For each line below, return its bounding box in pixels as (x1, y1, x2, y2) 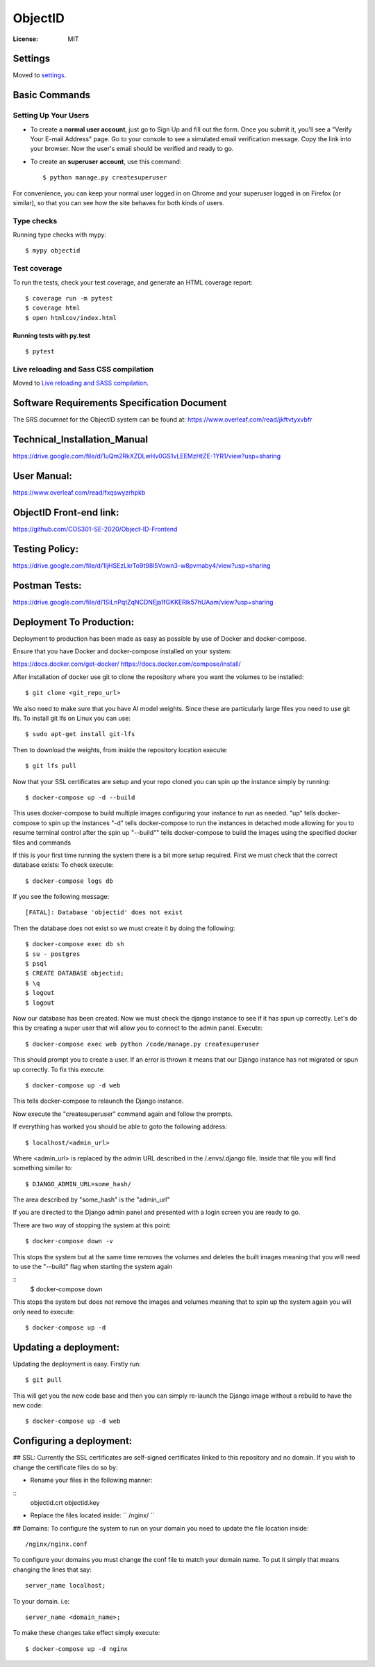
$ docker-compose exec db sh (25, 940, 124, 948)
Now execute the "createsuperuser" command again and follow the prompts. (12, 1110, 233, 1118)
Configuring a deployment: (12, 1435, 133, 1447)
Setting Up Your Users (12, 111, 90, 120)
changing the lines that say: (12, 1565, 92, 1574)
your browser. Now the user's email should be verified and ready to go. (30, 145, 234, 153)
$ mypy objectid (25, 247, 81, 255)
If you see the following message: (12, 893, 110, 901)
